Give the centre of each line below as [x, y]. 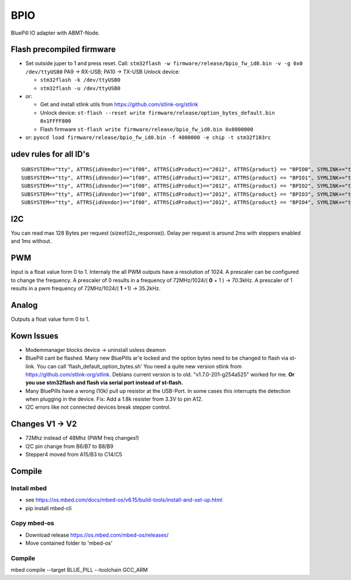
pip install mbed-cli [49, 508]
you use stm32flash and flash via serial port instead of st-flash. [104, 383]
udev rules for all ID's [50, 154]
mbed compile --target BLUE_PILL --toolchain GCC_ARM [79, 570]
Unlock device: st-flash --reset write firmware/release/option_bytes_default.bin [157, 113]
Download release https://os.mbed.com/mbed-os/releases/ [97, 535]
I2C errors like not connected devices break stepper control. [98, 407]
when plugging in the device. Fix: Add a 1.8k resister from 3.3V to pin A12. [114, 399]
